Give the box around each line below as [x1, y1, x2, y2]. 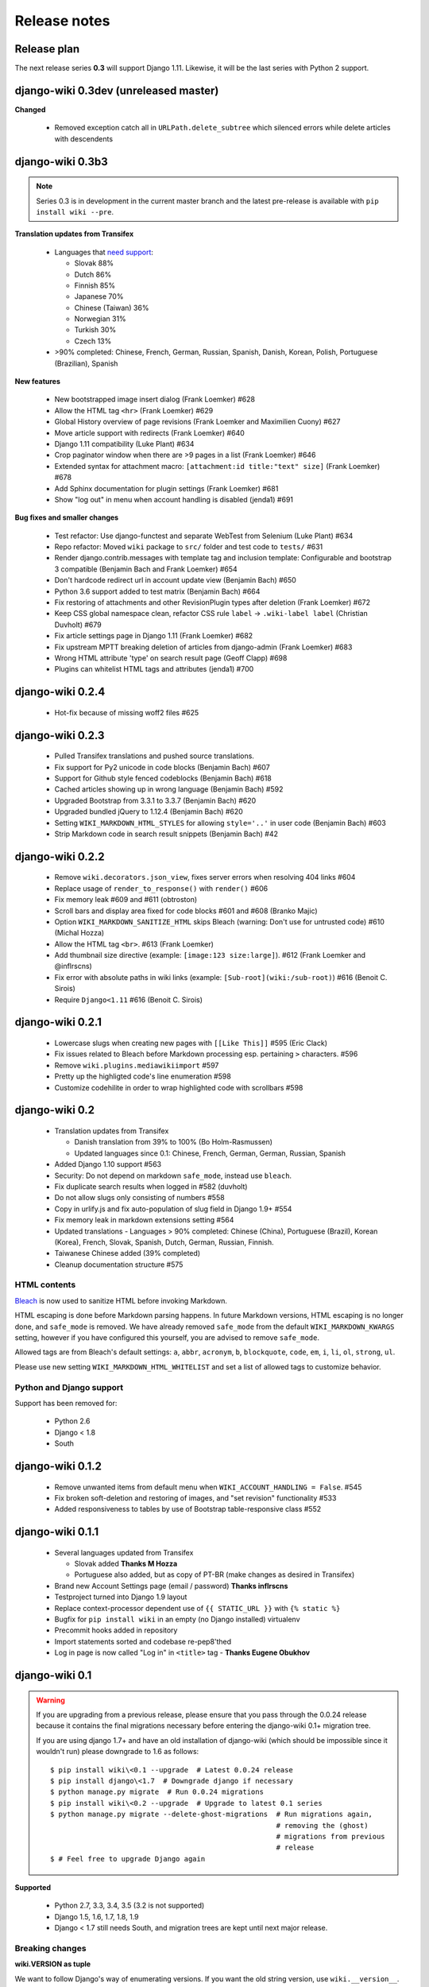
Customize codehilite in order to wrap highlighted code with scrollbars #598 [54, 1083, 303, 1092]
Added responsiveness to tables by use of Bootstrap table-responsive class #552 [54, 1505, 322, 1514]
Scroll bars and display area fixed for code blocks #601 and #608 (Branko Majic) [54, 906, 318, 916]
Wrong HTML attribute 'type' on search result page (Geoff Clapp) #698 [54, 653, 288, 663]
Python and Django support [14, 1381, 124, 1392]
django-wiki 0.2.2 [14, 850, 105, 863]
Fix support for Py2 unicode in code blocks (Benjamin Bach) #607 [54, 762, 270, 772]
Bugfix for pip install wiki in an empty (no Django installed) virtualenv [54, 1614, 301, 1625]
